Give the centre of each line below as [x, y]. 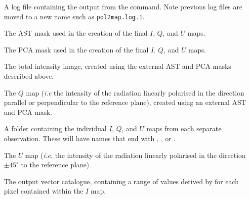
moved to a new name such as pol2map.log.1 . [74, 16]
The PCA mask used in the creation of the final [76, 49]
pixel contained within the [44, 191]
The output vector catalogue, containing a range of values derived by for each [122, 181]
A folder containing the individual [55, 128]
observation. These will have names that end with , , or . [90, 138]
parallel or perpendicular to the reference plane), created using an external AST [125, 102]
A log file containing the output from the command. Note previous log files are [123, 6]
